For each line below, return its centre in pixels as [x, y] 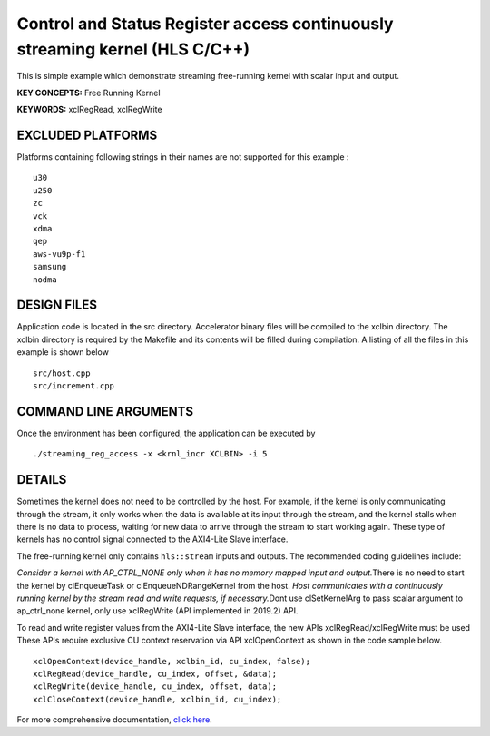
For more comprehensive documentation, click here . [114, 720]
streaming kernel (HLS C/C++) [133, 49]
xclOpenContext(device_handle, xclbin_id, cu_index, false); [171, 661]
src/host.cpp [62, 373]
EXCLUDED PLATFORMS [87, 135]
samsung [50, 267]
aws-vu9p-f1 [59, 254]
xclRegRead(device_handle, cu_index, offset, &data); [155, 673]
